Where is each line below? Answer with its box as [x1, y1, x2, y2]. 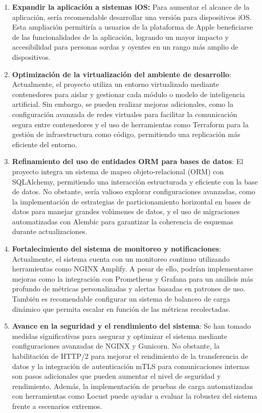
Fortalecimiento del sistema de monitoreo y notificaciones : [12, 243, 221, 254]
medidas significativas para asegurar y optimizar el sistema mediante [12, 330, 227, 341]
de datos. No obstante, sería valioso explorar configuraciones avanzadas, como [12, 186, 255, 197]
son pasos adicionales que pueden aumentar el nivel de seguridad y [12, 371, 221, 381]
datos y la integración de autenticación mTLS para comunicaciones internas [12, 360, 250, 371]
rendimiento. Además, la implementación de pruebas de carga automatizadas [12, 380, 253, 391]
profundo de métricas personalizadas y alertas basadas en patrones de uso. [12, 283, 246, 294]
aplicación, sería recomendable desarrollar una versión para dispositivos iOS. [12, 11, 252, 22]
